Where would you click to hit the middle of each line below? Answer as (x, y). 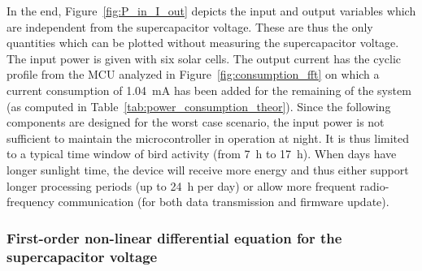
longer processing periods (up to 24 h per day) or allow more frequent (181, 185)
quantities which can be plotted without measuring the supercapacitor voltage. (203, 43)
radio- (374, 185)
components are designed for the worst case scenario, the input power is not (196, 122)
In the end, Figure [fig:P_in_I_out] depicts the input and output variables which (211, 11)
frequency (30, 202)
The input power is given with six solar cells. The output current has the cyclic (204, 58)
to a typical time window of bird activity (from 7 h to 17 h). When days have (202, 154)
